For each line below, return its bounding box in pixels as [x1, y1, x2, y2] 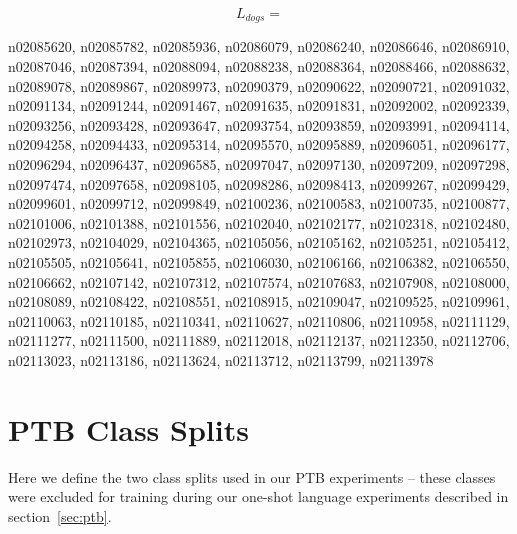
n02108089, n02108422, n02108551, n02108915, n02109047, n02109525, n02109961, [8, 291, 510, 312]
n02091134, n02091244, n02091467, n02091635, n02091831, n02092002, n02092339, [8, 95, 510, 116]
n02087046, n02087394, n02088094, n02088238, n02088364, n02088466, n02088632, [8, 56, 510, 77]
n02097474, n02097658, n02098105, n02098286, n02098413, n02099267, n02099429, [8, 173, 510, 194]
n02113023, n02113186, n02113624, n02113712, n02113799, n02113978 [8, 349, 434, 370]
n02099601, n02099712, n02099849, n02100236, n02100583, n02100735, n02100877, [8, 193, 510, 214]
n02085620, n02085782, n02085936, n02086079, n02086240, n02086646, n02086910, [8, 36, 510, 57]
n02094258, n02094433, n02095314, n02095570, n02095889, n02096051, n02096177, [8, 134, 510, 155]
